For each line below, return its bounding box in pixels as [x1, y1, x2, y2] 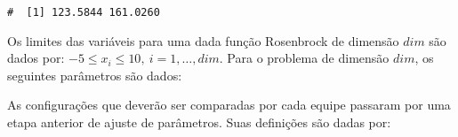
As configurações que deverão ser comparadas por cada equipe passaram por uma [7, 95, 451, 114]
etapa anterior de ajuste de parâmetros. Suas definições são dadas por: [7, 113, 391, 132]
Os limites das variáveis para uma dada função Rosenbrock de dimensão [7, 31, 399, 49]
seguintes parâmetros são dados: [7, 65, 182, 84]
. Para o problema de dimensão [219, 49, 390, 67]
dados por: [7, 49, 65, 67]
